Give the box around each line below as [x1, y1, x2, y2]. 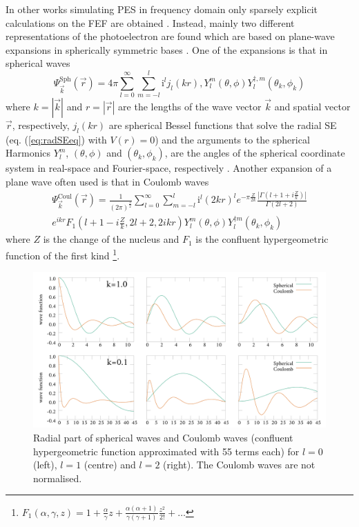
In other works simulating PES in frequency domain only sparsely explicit [6, 2, 318, 16]
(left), [33, 457, 57, 472]
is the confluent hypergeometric [195, 232, 329, 246]
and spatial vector [274, 99, 351, 114]
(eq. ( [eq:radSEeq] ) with [6, 132, 107, 146]
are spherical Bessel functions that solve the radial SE [108, 118, 337, 132]
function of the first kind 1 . [6, 246, 120, 262]
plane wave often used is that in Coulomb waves [6, 175, 209, 189]
